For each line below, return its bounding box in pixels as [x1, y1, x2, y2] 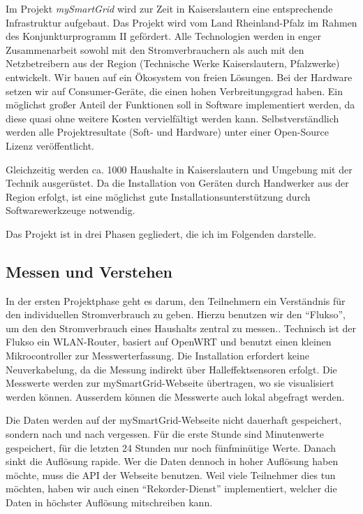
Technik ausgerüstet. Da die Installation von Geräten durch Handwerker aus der [6, 176, 349, 190]
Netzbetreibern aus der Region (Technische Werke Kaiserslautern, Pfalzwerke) [6, 56, 340, 71]
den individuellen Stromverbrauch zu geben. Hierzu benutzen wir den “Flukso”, [6, 307, 346, 322]
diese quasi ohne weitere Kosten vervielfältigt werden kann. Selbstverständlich [6, 110, 339, 125]
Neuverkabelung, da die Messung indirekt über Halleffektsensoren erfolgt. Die [6, 362, 337, 376]
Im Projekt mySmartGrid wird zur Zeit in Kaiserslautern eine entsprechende [6, 1, 333, 15]
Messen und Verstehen [6, 260, 173, 282]
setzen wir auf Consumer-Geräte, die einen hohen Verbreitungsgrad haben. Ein [6, 83, 343, 98]
